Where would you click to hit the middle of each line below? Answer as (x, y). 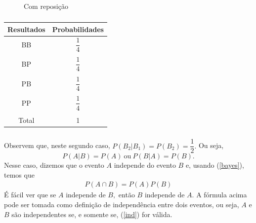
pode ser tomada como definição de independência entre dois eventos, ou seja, (122, 204)
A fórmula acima (222, 195)
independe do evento (145, 165)
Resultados (26, 29)
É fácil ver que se (30, 195)
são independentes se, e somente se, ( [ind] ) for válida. (92, 214)
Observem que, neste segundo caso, (57, 145)
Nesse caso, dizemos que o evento (54, 165)
